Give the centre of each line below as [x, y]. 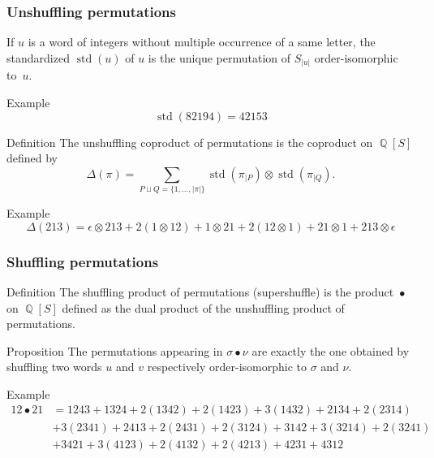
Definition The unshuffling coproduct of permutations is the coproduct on [190, 142]
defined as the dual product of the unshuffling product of [203, 307]
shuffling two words [54, 367]
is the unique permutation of [219, 57]
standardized [38, 57]
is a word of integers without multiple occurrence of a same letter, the [202, 42]
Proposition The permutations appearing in [115, 350]
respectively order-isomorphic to [227, 367]
